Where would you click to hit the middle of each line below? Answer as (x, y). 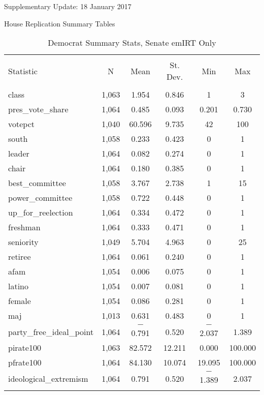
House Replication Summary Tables (60, 23)
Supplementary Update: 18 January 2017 (68, 6)
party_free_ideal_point (51, 331)
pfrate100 (25, 362)
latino (19, 286)
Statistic (23, 71)
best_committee (37, 183)
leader (19, 154)
